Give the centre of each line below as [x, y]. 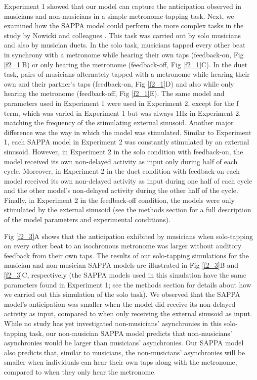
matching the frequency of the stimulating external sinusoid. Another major [119, 122]
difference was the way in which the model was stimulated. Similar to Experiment [128, 132]
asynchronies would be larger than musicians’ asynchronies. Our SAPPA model [124, 343]
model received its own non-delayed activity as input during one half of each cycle [128, 180]
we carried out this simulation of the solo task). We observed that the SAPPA [122, 294]
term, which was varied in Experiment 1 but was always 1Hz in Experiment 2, [123, 113]
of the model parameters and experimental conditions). [87, 219]
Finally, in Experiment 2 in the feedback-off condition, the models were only [119, 200]
